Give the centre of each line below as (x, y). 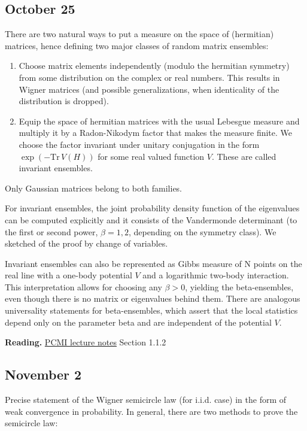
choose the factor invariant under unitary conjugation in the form (139, 144)
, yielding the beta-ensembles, (239, 286)
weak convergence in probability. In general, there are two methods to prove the (151, 411)
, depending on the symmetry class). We (202, 231)
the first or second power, (51, 231)
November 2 (43, 374)
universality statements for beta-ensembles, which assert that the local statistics (151, 310)
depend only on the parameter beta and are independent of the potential (138, 322)
